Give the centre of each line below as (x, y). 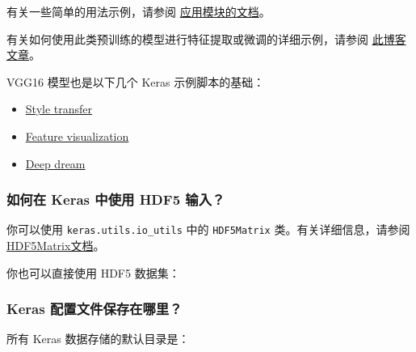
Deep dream (55, 163)
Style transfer (59, 109)
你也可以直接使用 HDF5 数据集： (93, 272)
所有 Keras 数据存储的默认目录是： (98, 339)
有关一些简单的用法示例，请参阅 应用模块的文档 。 (139, 11)
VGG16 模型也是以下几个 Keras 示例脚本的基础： (136, 81)
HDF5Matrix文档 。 (56, 246)
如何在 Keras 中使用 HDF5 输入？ (116, 199)
